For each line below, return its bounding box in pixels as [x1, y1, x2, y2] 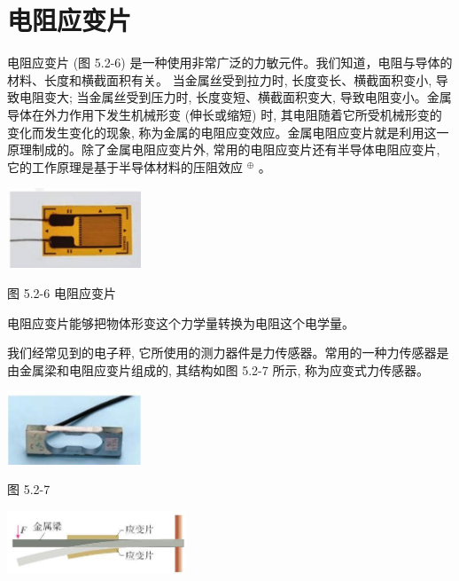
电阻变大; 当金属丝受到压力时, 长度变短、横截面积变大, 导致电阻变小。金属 [19, 88, 452, 106]
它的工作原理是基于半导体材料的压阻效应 [7, 157, 243, 176]
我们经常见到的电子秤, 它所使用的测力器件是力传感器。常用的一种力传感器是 [7, 343, 449, 362]
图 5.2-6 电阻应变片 [7, 283, 116, 302]
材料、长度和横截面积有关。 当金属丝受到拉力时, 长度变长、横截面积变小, [7, 70, 432, 89]
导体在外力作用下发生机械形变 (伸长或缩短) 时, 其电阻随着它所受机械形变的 [7, 105, 442, 123]
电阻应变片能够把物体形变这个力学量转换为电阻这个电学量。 [7, 313, 354, 332]
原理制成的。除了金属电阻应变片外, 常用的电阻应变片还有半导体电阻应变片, [7, 140, 440, 159]
